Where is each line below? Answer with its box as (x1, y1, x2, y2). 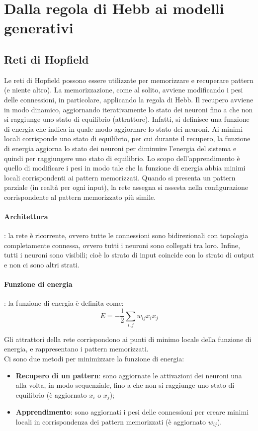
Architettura (4, 211, 48, 222)
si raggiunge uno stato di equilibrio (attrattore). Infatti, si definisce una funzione (4, 114, 250, 124)
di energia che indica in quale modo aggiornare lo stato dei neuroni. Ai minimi (4, 123, 243, 134)
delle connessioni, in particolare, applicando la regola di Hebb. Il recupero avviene (4, 94, 254, 104)
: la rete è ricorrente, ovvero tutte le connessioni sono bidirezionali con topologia (4, 230, 249, 241)
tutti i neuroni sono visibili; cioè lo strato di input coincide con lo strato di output (4, 250, 255, 260)
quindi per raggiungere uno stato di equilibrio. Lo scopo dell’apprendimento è (4, 153, 240, 163)
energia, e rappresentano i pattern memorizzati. (4, 344, 149, 354)
